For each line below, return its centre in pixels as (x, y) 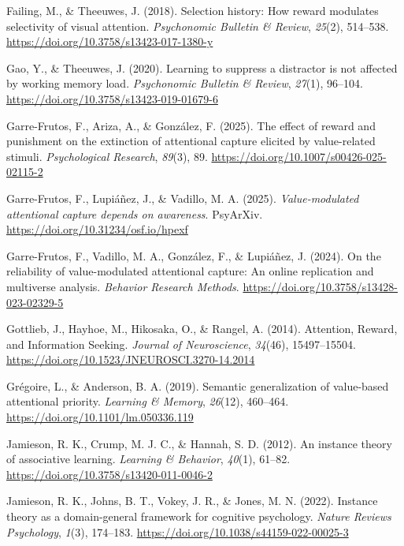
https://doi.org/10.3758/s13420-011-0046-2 (109, 474)
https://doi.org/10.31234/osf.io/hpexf (97, 229)
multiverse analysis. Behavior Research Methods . (123, 286)
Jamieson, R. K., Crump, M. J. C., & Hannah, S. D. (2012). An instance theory (199, 443)
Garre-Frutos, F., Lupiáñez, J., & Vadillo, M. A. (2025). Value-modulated (183, 198)
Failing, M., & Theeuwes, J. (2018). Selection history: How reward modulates (193, 10)
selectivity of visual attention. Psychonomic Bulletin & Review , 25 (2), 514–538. (198, 26)
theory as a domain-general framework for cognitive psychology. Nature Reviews (199, 516)
